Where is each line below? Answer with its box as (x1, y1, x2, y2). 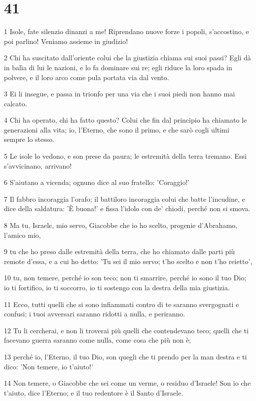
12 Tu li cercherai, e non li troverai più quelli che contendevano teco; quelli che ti (4, 325, 249, 335)
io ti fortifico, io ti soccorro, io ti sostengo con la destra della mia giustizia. (4, 282, 230, 292)
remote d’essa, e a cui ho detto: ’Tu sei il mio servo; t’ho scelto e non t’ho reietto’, (4, 256, 253, 266)
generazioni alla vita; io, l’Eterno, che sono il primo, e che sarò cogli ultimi (4, 124, 229, 134)
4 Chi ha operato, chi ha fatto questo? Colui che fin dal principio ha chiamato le (4, 115, 247, 125)
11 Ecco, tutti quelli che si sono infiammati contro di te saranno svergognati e (4, 299, 239, 309)
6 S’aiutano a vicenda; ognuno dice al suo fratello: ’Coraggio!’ (4, 177, 190, 187)
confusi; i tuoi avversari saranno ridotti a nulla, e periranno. (4, 309, 185, 319)
